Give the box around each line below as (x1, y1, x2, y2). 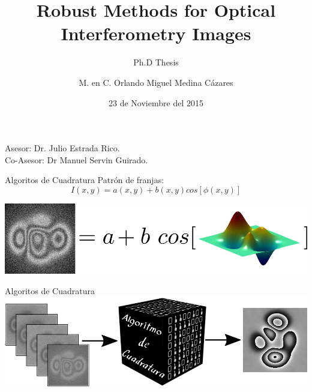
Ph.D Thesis (133, 56, 179, 68)
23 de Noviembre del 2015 (109, 96, 203, 109)
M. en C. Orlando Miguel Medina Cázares (79, 76, 233, 88)
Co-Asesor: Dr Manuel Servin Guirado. (5, 153, 148, 166)
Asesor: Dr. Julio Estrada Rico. (5, 142, 120, 154)
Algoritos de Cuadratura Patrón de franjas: (5, 173, 164, 186)
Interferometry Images (61, 21, 251, 46)
